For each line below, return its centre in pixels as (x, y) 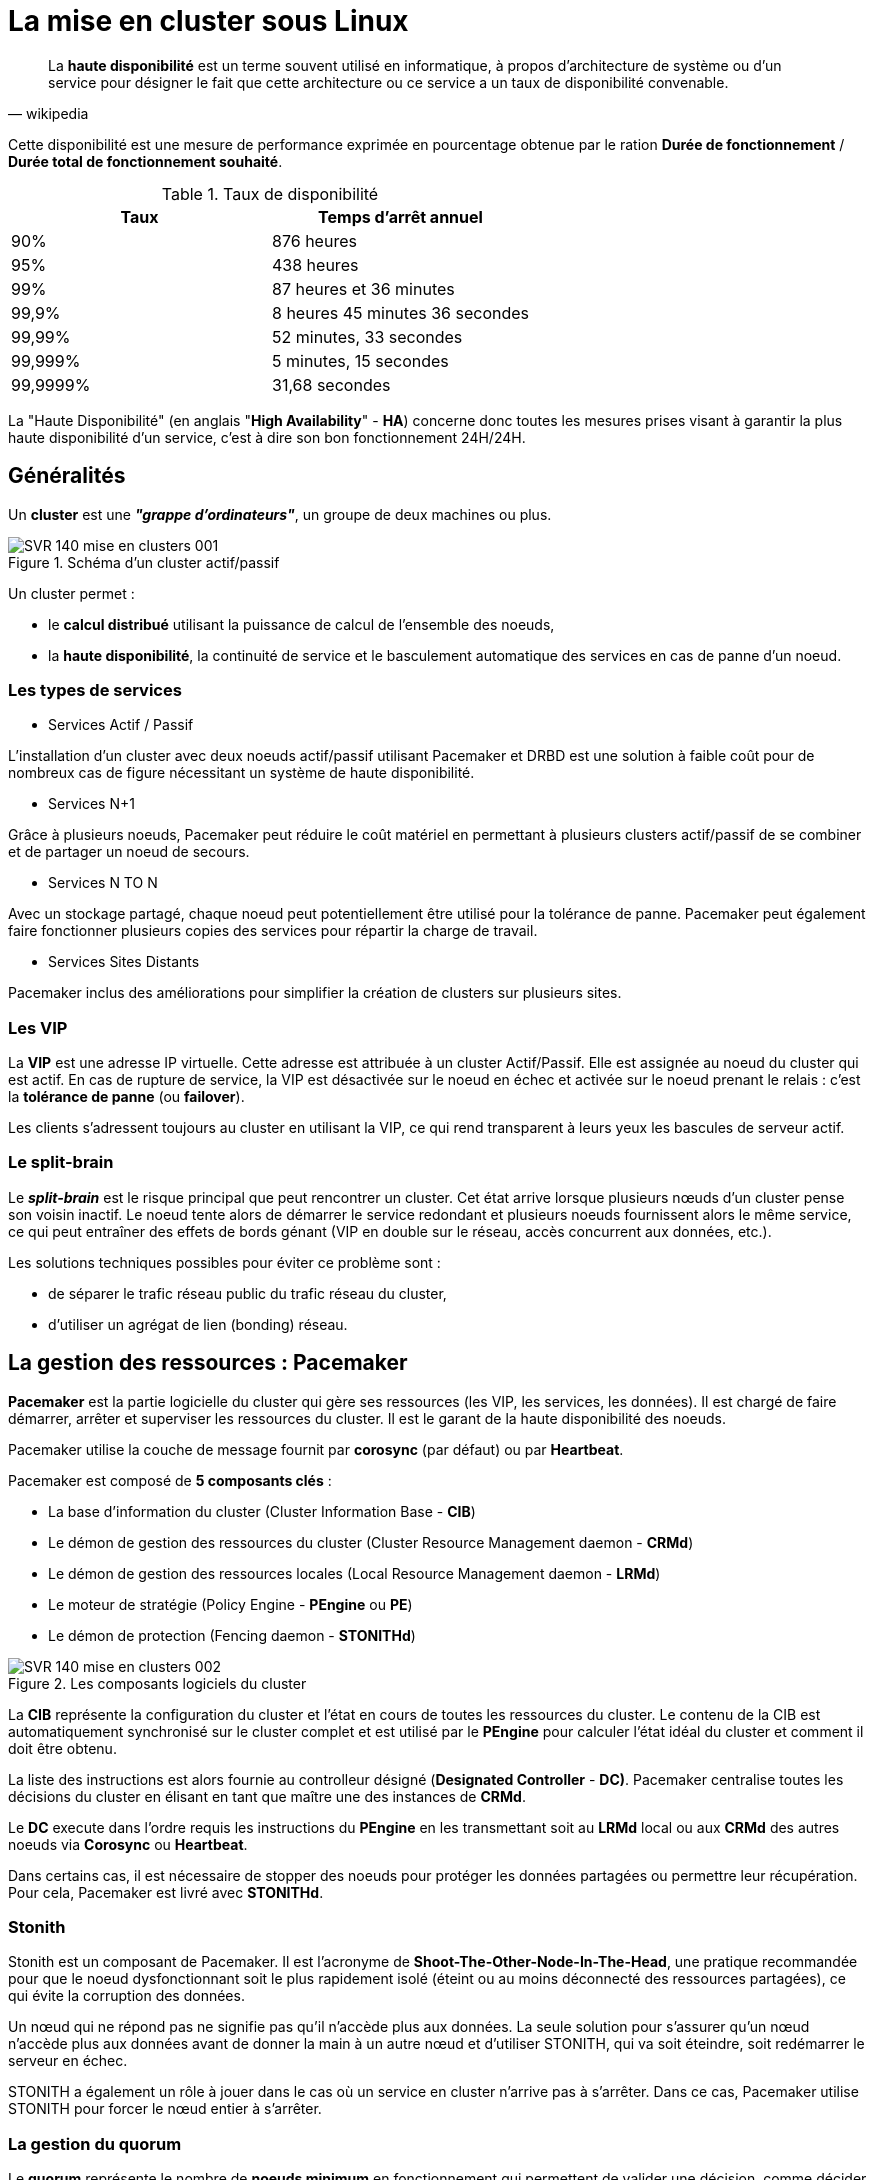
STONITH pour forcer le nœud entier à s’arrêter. (165, 2109)
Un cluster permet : (71, 593)
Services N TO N (103, 883)
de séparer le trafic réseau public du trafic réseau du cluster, (247, 1293)
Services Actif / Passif (121, 725)
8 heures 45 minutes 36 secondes (400, 312)
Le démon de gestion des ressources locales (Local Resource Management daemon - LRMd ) (354, 1573)
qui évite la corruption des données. (126, 1996)
